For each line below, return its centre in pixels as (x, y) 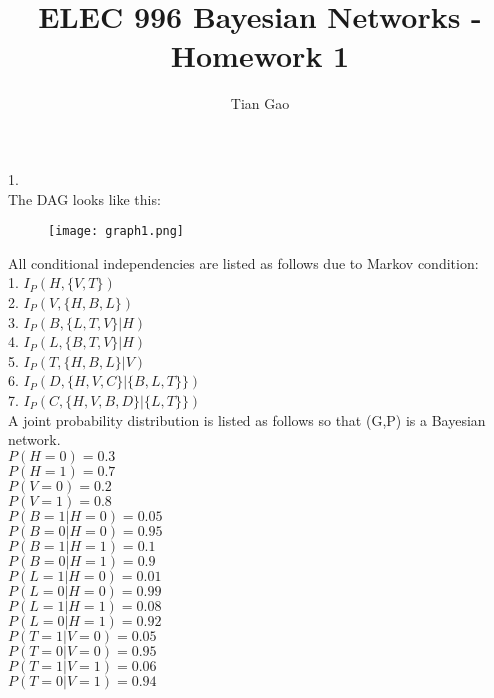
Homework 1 (260, 55)
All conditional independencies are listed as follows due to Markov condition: (243, 262)
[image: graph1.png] (116, 231)
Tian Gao (260, 103)
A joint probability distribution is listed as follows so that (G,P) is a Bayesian (247, 419)
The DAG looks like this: (84, 198)
